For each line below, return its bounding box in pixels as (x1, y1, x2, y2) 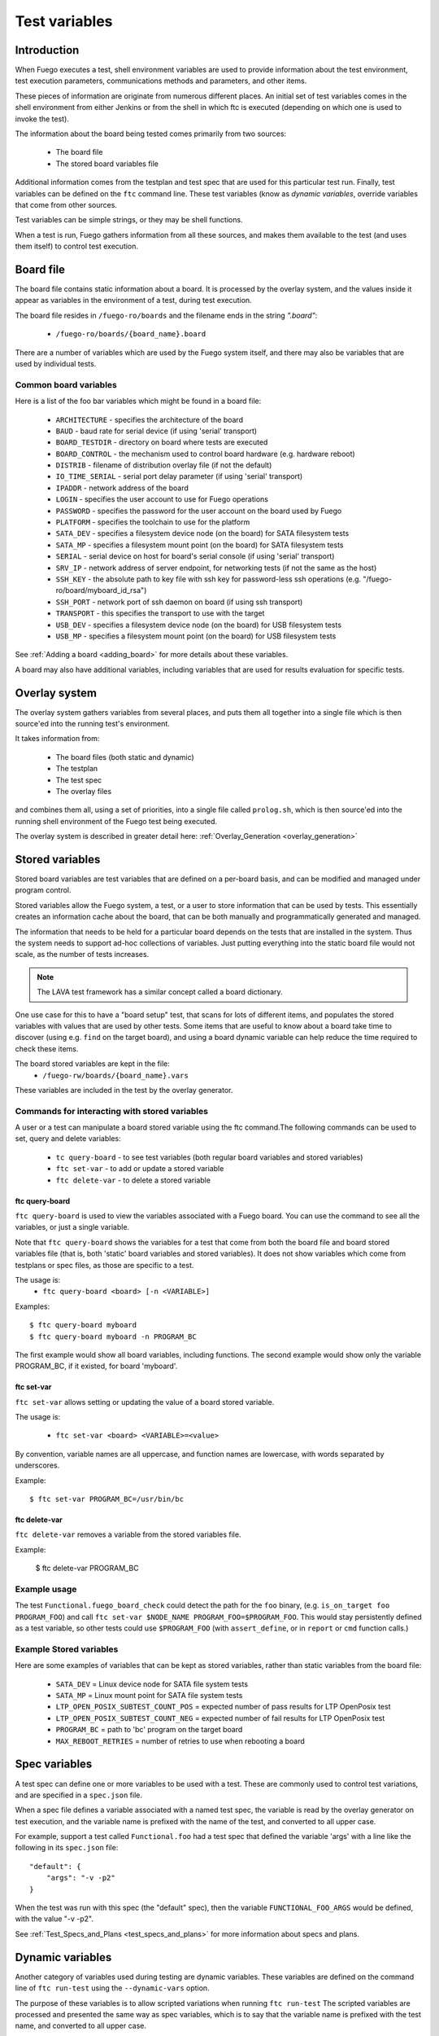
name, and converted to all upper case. (15, 2021, 146, 2031)
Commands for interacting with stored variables (15, 1105, 209, 1117)
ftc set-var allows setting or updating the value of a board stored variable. (15, 1397, 275, 1406)
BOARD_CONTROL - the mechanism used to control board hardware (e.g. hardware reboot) (55, 449, 355, 459)
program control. (15, 885, 72, 895)
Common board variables (15, 379, 118, 390)
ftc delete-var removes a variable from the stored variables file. (15, 1529, 241, 1539)
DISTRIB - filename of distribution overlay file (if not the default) (55, 460, 272, 470)
